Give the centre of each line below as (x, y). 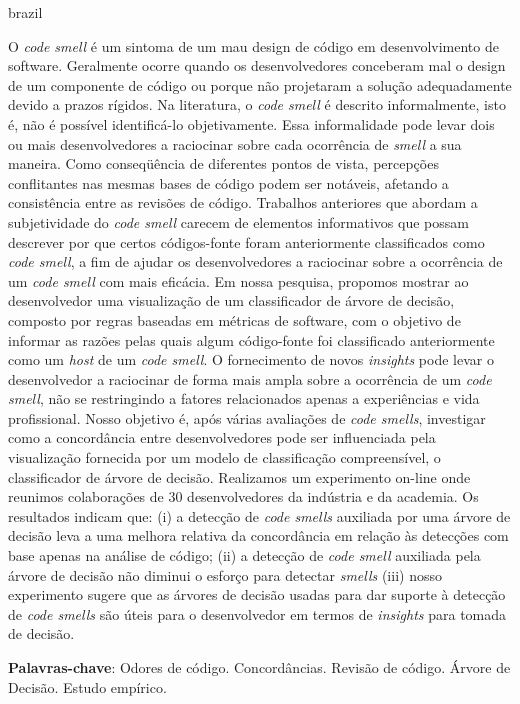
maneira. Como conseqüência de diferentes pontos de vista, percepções (223, 163)
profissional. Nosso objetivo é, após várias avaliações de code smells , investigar (247, 417)
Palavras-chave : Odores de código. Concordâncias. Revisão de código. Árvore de (259, 667)
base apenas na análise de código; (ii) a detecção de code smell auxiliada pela (244, 555)
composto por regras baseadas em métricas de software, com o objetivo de (234, 319)
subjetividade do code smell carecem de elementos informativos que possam (238, 221)
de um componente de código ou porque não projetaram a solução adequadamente (260, 84)
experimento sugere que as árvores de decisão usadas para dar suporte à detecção (257, 594)
